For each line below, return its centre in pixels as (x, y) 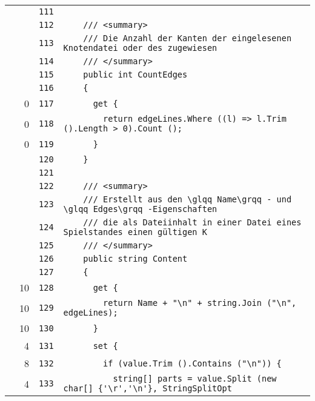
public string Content (135, 259)
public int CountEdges (135, 75)
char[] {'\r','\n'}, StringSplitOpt (148, 388)
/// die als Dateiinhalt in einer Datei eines (192, 222)
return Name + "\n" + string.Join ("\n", (200, 303)
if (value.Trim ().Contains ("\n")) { (192, 363)
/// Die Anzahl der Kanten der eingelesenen (187, 38)
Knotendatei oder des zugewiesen (140, 48)
